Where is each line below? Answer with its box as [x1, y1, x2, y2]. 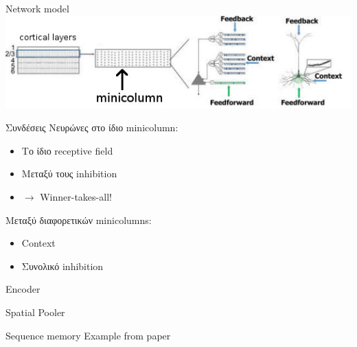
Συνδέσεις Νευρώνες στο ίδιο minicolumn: [5, 120, 178, 135]
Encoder [5, 282, 41, 296]
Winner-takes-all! [40, 190, 112, 204]
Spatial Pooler [5, 305, 65, 320]
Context [21, 236, 56, 250]
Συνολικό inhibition [21, 258, 104, 273]
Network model [5, 1, 69, 15]
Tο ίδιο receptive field [21, 143, 113, 157]
